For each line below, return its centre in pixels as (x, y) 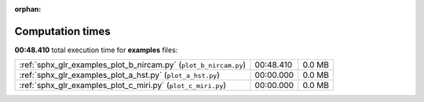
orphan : (28, 9)
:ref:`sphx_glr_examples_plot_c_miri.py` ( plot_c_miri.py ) (123, 86)
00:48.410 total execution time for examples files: (96, 50)
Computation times (62, 31)
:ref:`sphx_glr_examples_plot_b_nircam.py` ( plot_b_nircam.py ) (133, 65)
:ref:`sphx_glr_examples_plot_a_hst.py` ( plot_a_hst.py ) (119, 76)
